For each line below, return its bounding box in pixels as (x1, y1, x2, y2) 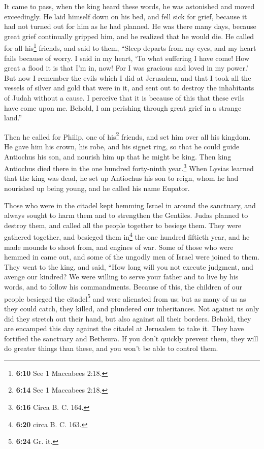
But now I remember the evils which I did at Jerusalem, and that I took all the (4, 72, 251, 83)
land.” (4, 112, 22, 123)
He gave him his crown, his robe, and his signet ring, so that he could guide (4, 141, 240, 152)
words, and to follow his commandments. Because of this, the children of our (4, 281, 242, 292)
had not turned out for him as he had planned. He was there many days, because (4, 21, 256, 31)
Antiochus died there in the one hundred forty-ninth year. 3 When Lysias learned (4, 162, 254, 173)
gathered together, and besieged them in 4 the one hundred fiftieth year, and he (4, 230, 250, 242)
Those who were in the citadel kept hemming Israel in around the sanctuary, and (4, 200, 256, 210)
